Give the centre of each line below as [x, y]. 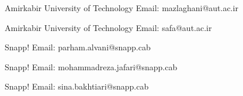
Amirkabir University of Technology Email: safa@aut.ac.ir [108, 27]
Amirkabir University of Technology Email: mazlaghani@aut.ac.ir [121, 8]
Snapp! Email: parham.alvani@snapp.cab [78, 47]
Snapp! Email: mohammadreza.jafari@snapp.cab [91, 66]
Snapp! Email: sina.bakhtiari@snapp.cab [77, 86]
